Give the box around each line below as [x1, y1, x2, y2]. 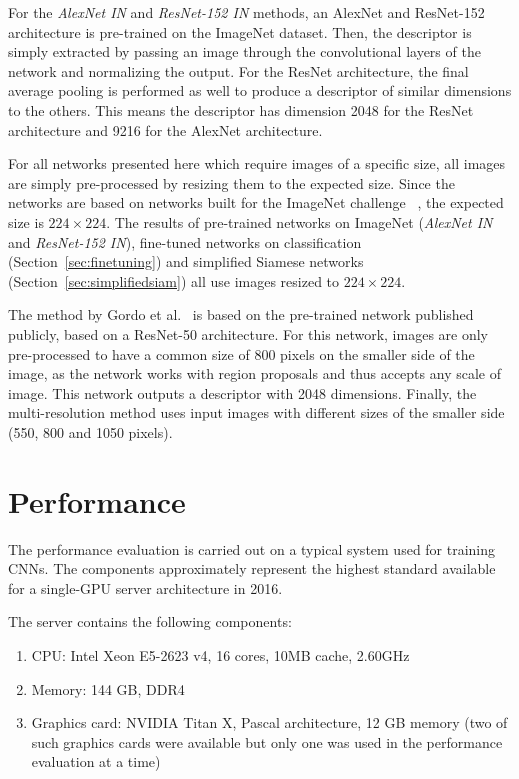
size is [8, 211, 44, 232]
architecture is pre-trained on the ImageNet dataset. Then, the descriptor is [8, 21, 472, 42]
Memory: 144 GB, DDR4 [31, 678, 185, 699]
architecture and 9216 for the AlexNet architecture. [8, 119, 323, 140]
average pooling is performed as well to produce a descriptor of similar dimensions [8, 80, 512, 101]
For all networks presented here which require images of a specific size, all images [8, 153, 506, 174]
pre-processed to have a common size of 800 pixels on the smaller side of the [8, 343, 475, 364]
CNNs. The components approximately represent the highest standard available [8, 558, 496, 579]
